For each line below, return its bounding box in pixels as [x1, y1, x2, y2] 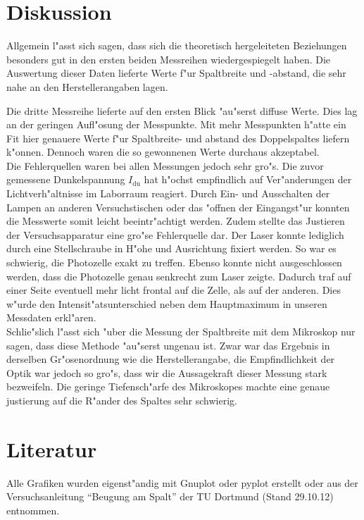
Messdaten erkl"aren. [6, 310, 96, 325]
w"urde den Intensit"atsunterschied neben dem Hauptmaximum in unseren [6, 296, 327, 311]
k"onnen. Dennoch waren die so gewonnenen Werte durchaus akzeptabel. [6, 144, 320, 159]
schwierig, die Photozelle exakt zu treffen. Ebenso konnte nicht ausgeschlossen [6, 255, 342, 270]
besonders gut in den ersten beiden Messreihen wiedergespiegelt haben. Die [6, 51, 331, 66]
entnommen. [6, 502, 60, 517]
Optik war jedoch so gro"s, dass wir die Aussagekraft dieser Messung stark [6, 365, 327, 380]
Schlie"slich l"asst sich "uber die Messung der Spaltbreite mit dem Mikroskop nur [6, 324, 356, 338]
